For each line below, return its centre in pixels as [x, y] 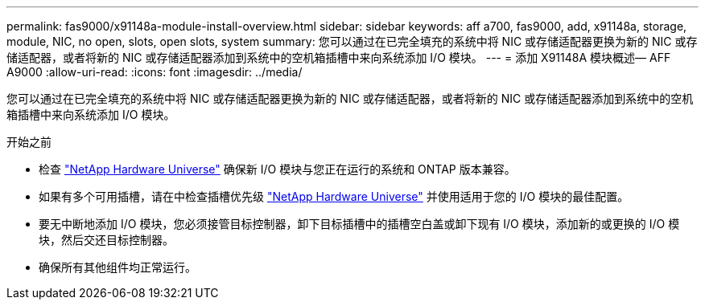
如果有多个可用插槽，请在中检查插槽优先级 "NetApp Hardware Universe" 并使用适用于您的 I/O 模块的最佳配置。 [334, 196]
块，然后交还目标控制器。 [106, 240]
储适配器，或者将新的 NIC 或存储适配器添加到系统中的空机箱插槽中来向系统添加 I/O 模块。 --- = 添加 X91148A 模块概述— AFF [339, 57]
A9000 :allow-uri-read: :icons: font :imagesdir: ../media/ [155, 72]
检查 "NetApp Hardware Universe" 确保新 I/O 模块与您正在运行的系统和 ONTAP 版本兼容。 [277, 169]
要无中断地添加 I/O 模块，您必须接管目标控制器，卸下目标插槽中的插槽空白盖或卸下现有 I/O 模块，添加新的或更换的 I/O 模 [359, 224]
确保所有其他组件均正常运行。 [117, 267]
